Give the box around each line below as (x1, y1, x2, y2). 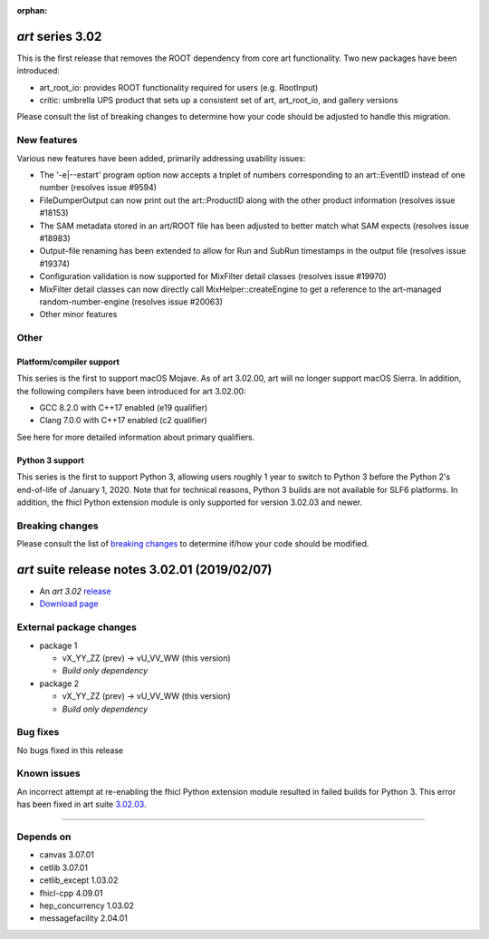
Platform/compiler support (16, 356, 120, 367)
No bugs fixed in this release (16, 744, 124, 756)
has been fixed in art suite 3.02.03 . (16, 799, 147, 810)
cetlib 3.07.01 (39, 862, 88, 873)
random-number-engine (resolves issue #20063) (39, 295, 224, 307)
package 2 (39, 678, 80, 689)
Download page (39, 598, 99, 609)
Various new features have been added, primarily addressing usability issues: (16, 152, 306, 163)
